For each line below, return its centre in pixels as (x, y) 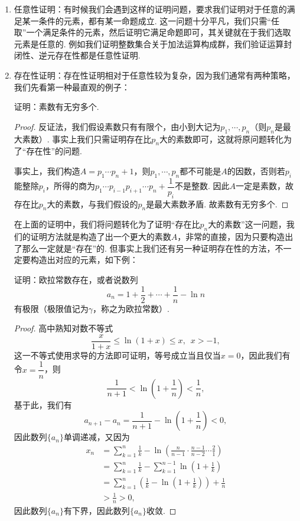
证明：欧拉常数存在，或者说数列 (76, 279)
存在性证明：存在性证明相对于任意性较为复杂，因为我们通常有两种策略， (154, 75)
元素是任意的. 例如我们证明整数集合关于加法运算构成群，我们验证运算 (149, 43)
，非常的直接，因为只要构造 (231, 237)
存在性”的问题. (54, 151)
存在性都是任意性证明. (98, 55)
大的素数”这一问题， (247, 224)
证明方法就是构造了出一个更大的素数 (101, 237)
